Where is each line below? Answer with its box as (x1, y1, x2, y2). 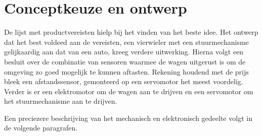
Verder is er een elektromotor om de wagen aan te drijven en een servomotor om (4, 86, 253, 96)
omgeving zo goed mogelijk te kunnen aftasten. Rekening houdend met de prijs (4, 66, 249, 77)
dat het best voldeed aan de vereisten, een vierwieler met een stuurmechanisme (4, 36, 249, 47)
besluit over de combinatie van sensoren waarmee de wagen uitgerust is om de (4, 56, 246, 66)
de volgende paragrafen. (4, 122, 78, 133)
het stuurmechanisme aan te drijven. (4, 96, 117, 106)
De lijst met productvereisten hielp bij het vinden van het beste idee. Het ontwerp (4, 27, 258, 37)
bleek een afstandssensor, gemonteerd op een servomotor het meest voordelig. (4, 76, 243, 87)
